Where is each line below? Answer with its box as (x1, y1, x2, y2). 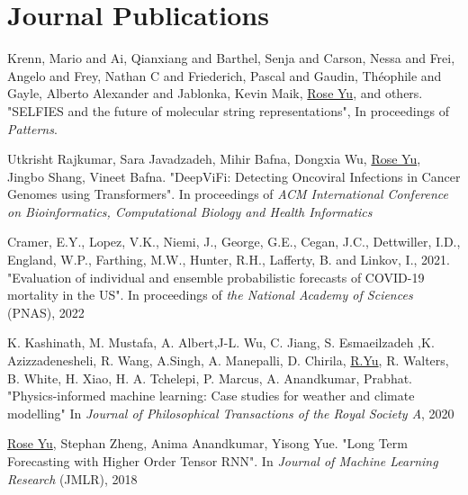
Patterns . (7, 119, 58, 138)
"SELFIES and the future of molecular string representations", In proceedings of (7, 101, 449, 120)
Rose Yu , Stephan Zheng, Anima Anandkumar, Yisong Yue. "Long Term (7, 434, 408, 453)
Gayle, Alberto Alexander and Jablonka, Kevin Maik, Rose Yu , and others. (7, 84, 423, 103)
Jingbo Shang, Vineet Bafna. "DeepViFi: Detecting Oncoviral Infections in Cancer (7, 166, 461, 185)
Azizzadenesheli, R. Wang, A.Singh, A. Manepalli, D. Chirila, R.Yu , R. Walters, (7, 351, 449, 370)
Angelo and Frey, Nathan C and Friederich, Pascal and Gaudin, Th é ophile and (7, 66, 442, 85)
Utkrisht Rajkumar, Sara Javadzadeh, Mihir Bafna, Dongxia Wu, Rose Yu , (7, 149, 421, 168)
